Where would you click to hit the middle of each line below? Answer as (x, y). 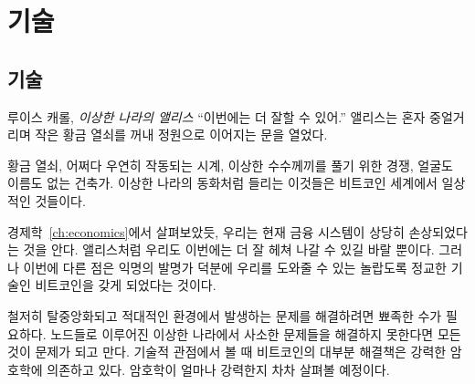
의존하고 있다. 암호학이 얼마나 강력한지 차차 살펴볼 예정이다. (218, 369)
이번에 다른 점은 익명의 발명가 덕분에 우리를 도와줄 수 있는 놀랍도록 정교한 (235, 267)
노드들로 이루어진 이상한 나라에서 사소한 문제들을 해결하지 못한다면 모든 (256, 333)
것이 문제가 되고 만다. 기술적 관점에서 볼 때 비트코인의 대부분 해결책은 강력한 (227, 352)
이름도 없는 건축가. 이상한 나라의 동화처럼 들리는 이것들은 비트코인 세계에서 (222, 183)
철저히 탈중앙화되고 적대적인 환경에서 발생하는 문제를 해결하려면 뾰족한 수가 (225, 315)
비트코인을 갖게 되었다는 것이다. (126, 285)
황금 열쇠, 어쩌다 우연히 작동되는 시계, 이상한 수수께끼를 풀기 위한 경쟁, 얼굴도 (230, 165)
